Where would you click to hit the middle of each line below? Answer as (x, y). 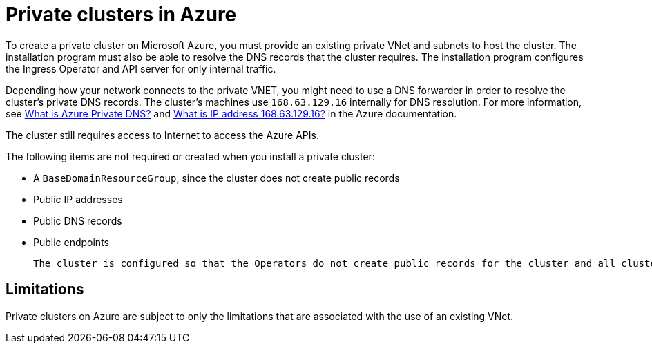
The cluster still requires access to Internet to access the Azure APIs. (162, 135)
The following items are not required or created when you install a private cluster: (190, 156)
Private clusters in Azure (121, 15)
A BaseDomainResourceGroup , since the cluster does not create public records (217, 178)
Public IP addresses (78, 199)
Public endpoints (71, 242)
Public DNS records (78, 220)
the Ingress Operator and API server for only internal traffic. (141, 68)
